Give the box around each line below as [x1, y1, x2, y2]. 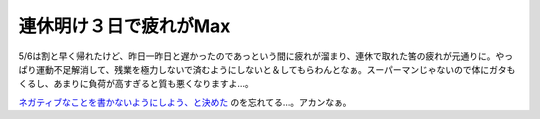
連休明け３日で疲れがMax [18, 15, 231, 37]
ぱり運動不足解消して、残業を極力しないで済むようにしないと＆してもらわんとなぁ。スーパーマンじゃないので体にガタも [18, 63, 516, 75]
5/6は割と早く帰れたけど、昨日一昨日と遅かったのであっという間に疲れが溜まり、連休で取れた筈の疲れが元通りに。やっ [18, 50, 514, 62]
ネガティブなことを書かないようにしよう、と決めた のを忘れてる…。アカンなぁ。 [18, 96, 352, 108]
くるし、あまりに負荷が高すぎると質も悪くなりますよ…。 [18, 78, 254, 90]
